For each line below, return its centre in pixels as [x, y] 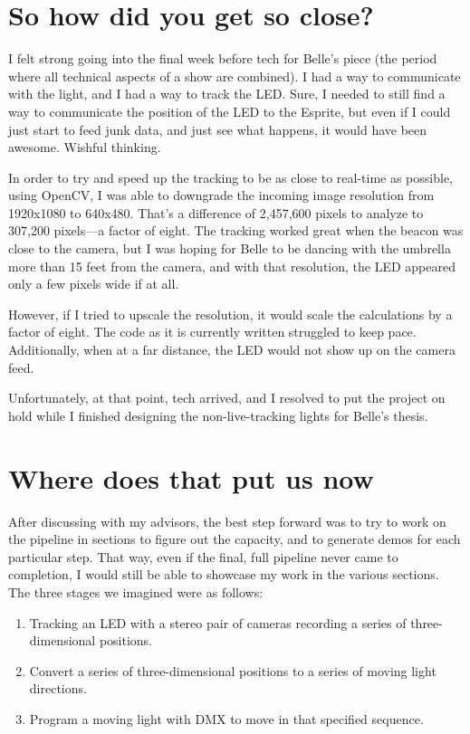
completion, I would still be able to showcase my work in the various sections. [224, 574]
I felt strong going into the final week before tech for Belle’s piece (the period [223, 58]
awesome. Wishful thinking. [85, 147]
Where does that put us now [191, 477]
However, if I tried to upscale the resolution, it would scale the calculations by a [230, 314]
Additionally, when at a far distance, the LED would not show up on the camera [232, 350]
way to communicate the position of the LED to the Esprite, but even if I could [230, 111]
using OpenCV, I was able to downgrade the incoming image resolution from [221, 195]
